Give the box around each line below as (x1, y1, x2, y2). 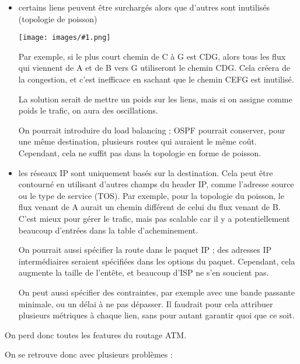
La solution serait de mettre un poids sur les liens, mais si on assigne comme (18, 92, 292, 105)
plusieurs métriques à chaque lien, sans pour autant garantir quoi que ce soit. (18, 309, 295, 321)
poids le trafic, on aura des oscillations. (18, 104, 158, 116)
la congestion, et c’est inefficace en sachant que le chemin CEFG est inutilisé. (18, 73, 294, 85)
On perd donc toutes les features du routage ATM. (5, 328, 187, 341)
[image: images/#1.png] (18, 33, 111, 42)
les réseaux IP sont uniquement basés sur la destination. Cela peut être (18, 166, 273, 178)
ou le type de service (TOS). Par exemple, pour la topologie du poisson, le (18, 189, 284, 201)
